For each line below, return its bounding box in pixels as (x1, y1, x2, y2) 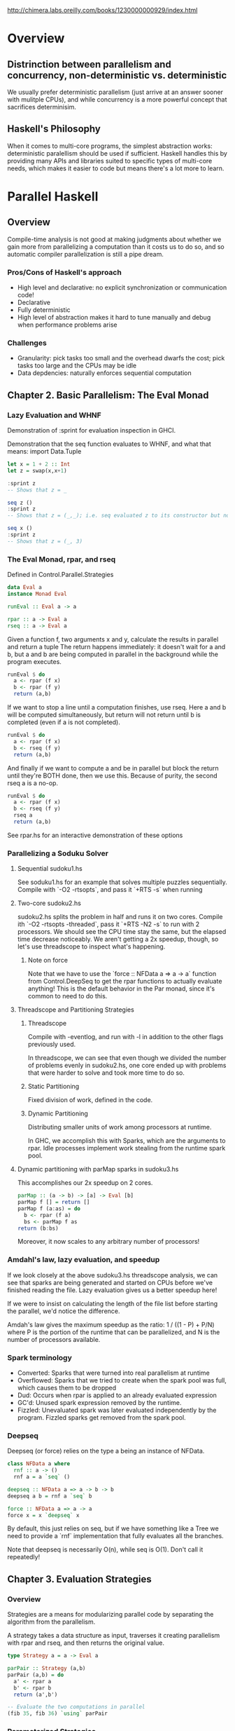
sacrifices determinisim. (7, 103, 77, 111)
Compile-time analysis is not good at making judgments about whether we (7, 235, 222, 243)
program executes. (7, 657, 62, 665)
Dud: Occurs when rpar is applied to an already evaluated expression (17, 1391, 217, 1399)
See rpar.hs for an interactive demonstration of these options (7, 831, 183, 839)
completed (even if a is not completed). (7, 718, 121, 726)
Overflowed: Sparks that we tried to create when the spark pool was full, (17, 1376, 227, 1385)
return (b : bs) (17, 1225, 59, 1232)
